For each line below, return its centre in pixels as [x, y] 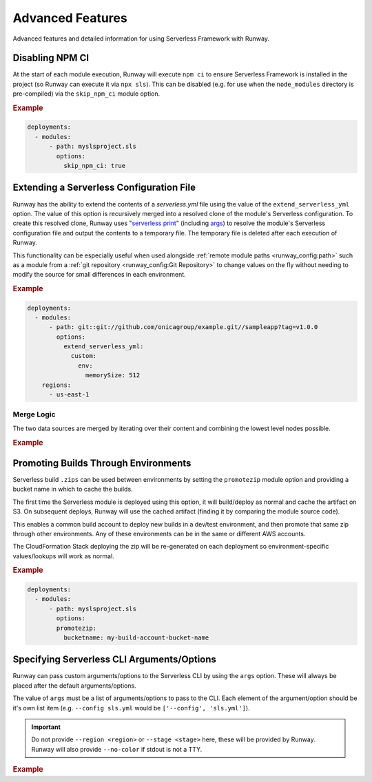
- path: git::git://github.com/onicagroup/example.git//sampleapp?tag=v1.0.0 [184, 327]
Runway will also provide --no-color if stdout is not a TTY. [117, 749]
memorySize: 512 [113, 376]
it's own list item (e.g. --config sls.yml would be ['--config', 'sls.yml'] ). [132, 708]
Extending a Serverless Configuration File [104, 188]
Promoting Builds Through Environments [102, 463]
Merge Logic [34, 414]
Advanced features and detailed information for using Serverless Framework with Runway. [141, 39]
